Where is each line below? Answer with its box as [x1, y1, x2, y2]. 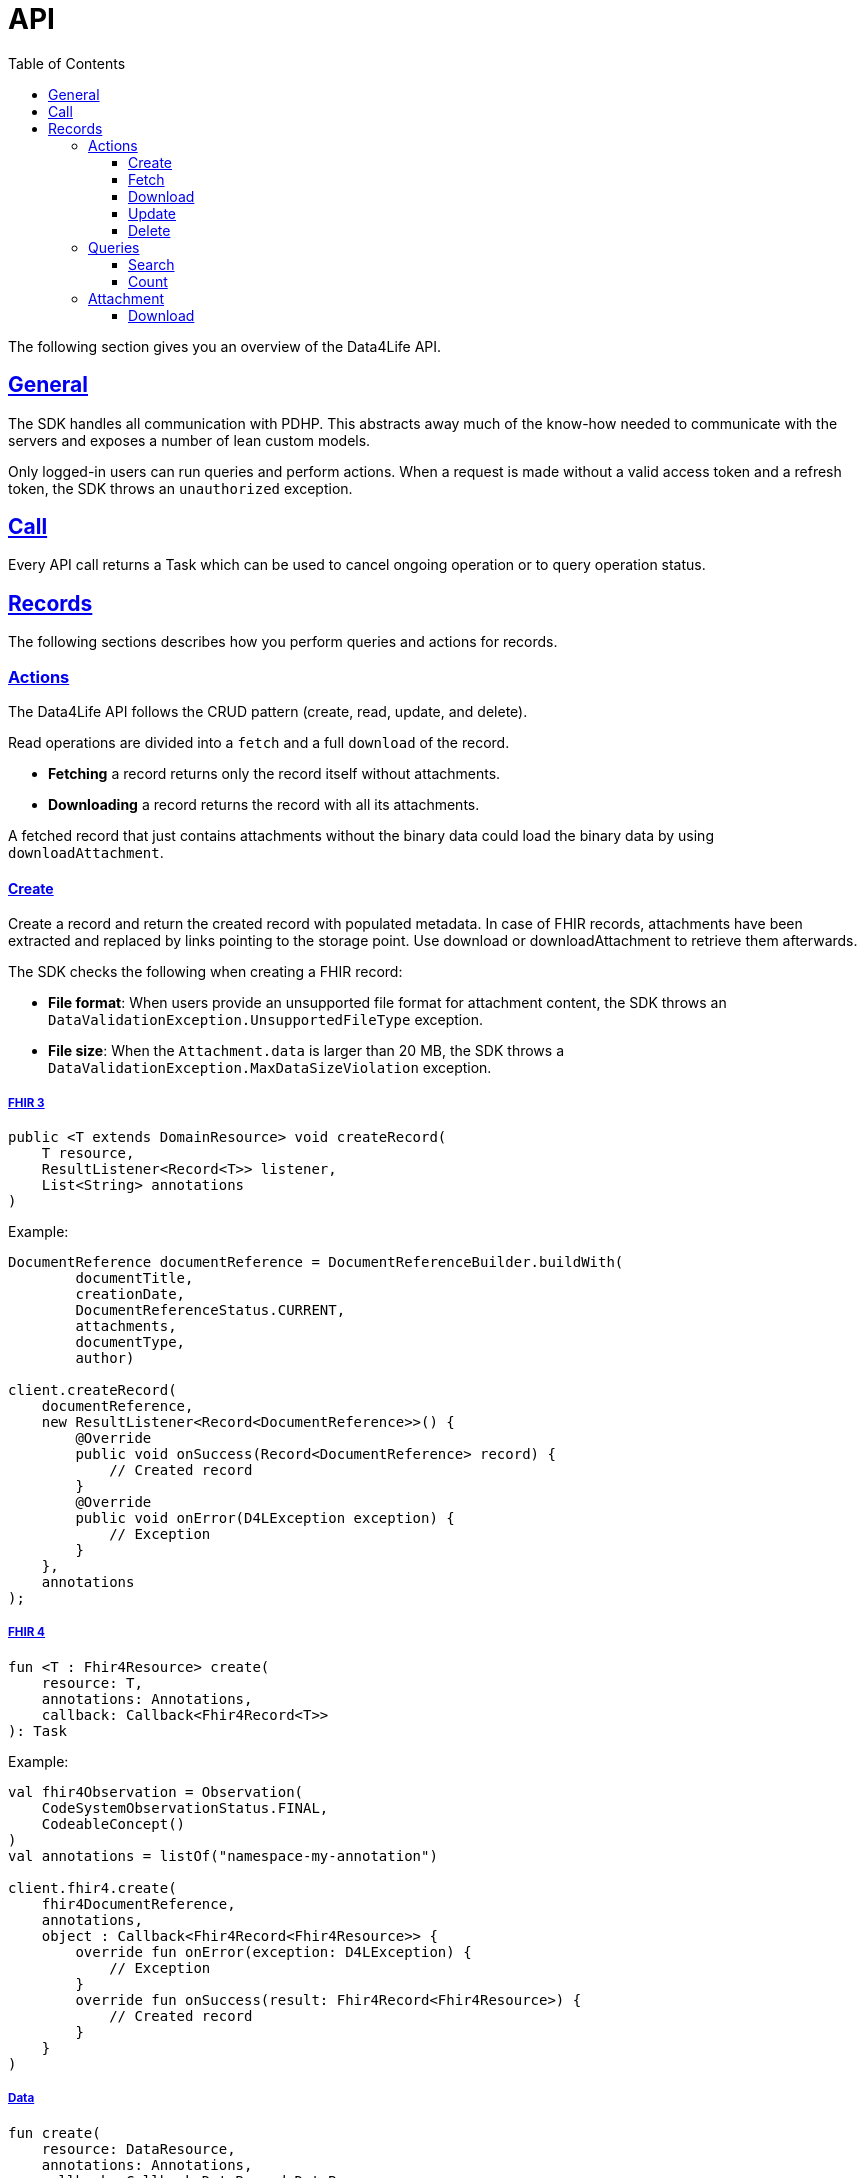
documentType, [75, 1334, 186, 1351]
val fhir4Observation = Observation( [8, 1783, 304, 1800]
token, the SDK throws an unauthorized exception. [8, 479, 353, 497]
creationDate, [75, 1286, 186, 1303]
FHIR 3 [8, 1095, 45, 1110]
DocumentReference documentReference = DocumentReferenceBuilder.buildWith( [8, 1254, 624, 1271]
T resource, [41, 1145, 135, 1162]
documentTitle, [75, 1270, 194, 1287]
